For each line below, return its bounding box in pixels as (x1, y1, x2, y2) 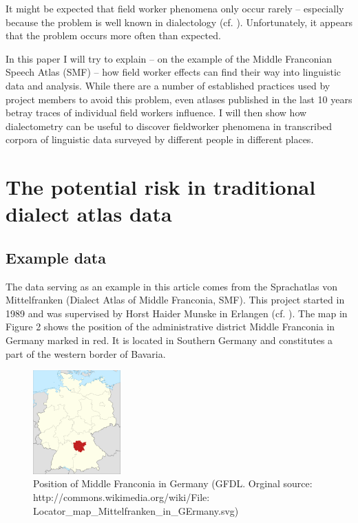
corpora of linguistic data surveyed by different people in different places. (6, 132, 314, 147)
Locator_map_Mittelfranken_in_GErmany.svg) (33, 503, 239, 517)
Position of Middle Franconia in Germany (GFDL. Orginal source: (33, 476, 313, 491)
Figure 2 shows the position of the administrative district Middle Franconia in (6, 319, 335, 334)
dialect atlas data (6, 200, 172, 228)
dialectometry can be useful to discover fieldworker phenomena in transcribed (6, 118, 333, 133)
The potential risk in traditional (6, 173, 316, 201)
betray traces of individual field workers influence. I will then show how (6, 105, 307, 120)
